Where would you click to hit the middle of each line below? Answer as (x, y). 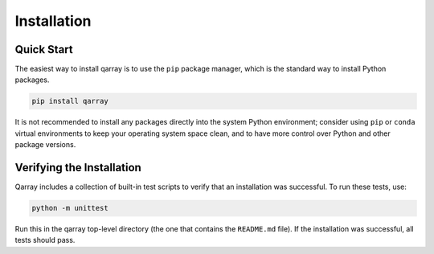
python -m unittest (70, 208)
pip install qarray (70, 101)
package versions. (45, 145)
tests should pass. (45, 240)
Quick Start (44, 49)
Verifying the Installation (78, 168)
